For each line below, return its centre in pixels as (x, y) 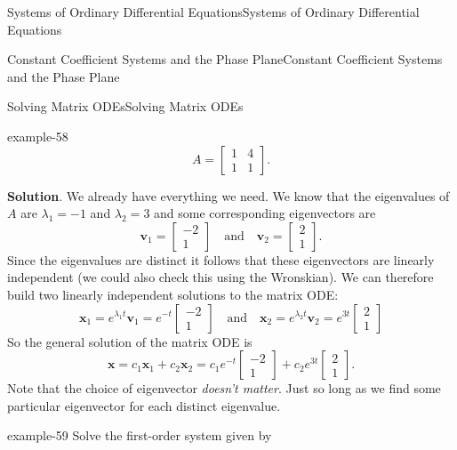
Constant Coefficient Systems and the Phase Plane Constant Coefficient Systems (225, 59)
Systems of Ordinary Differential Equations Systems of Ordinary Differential (213, 12)
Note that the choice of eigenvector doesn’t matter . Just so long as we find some (224, 388)
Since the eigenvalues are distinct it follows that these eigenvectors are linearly (221, 259)
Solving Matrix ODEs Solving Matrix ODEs (125, 106)
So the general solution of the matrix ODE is (130, 341)
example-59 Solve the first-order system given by (140, 435)
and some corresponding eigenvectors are (265, 213)
